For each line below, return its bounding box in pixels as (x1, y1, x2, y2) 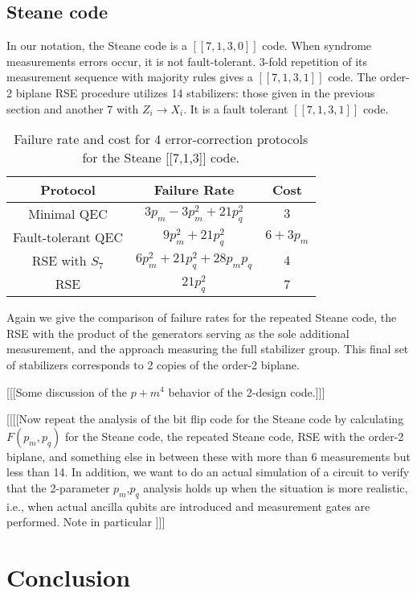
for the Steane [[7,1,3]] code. (82, 148, 240, 167)
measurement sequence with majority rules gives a (6, 68, 253, 85)
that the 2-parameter (6, 479, 110, 496)
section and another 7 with (6, 100, 139, 117)
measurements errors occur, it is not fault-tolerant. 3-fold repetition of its (6, 52, 368, 69)
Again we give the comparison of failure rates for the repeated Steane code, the (6, 309, 397, 326)
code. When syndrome (262, 37, 372, 54)
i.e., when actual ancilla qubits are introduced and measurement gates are (6, 497, 370, 514)
